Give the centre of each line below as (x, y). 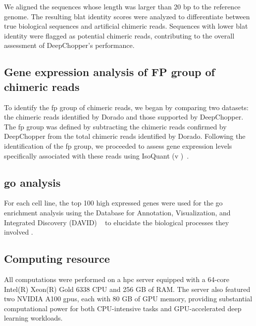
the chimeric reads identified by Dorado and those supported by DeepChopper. (124, 117)
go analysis (32, 182)
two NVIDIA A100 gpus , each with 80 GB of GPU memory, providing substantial (128, 299)
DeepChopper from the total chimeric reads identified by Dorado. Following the (125, 136)
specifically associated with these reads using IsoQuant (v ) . (97, 155)
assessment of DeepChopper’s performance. (69, 45)
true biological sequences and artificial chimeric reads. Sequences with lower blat (126, 26)
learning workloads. (33, 318)
